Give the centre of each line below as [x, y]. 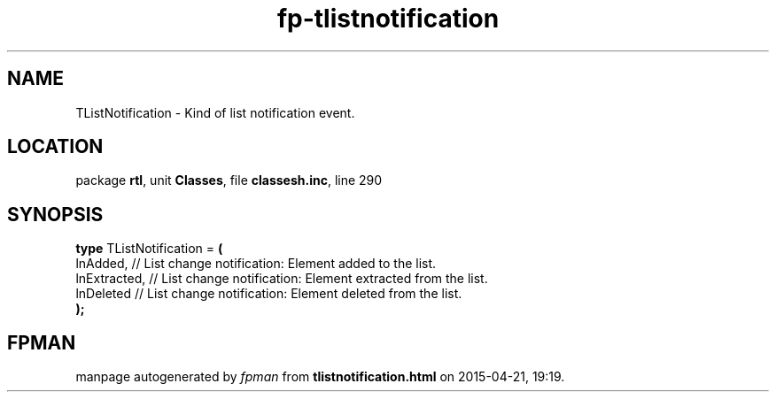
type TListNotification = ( [149, 249]
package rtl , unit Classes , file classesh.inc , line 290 [229, 180]
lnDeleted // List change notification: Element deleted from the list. [269, 294]
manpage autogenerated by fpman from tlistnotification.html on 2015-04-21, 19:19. [320, 377]
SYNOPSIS [55, 214]
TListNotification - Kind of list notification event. [215, 112]
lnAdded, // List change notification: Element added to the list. [256, 264]
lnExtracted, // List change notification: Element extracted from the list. [282, 279]
